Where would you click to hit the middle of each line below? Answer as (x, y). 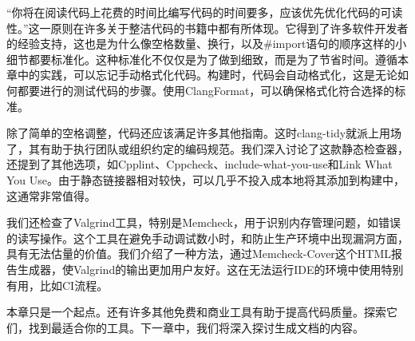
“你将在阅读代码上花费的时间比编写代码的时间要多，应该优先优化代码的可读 (205, 12)
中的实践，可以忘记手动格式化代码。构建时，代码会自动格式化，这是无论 (207, 75)
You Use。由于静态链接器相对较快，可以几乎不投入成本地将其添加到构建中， (206, 179)
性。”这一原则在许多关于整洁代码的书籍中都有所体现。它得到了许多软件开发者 (207, 28)
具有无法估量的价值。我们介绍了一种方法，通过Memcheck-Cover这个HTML (199, 254)
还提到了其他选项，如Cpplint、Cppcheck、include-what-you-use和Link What (200, 164)
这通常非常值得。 (51, 195)
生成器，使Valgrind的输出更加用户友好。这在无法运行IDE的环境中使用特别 (210, 269)
